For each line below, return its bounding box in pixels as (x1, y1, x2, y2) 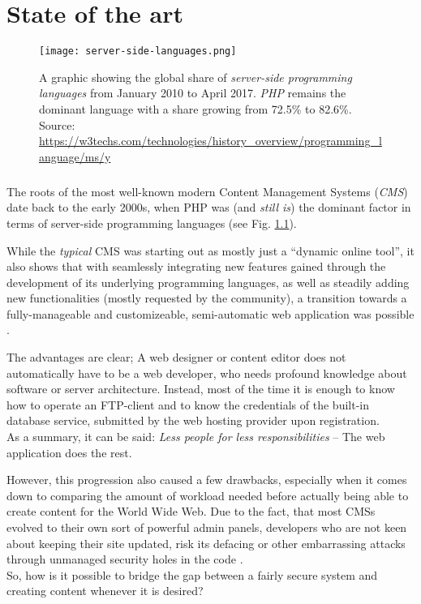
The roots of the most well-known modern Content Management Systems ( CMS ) (6, 182, 408, 199)
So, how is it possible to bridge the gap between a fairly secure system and (6, 566, 378, 583)
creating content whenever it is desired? (6, 582, 204, 599)
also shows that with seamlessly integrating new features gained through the (6, 258, 386, 275)
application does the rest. (6, 443, 132, 460)
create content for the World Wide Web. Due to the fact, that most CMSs (6, 503, 376, 520)
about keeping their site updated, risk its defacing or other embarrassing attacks (6, 534, 406, 551)
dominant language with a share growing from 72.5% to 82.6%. (39, 100, 352, 117)
